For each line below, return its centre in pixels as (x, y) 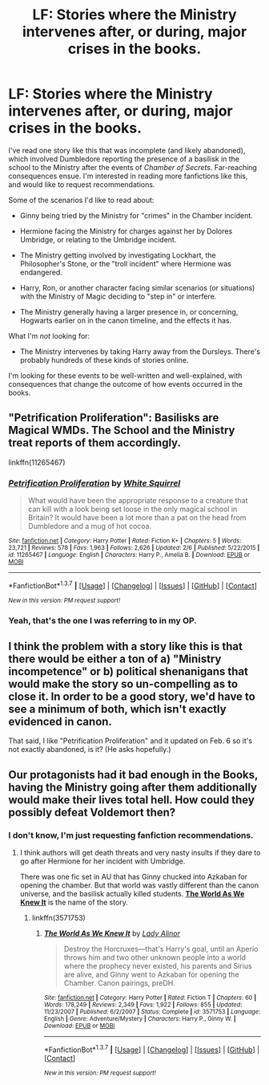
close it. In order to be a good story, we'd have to (132, 697)
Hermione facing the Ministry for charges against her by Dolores (126, 231)
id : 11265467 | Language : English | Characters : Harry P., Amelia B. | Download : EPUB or (129, 555)
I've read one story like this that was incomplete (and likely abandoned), (127, 150)
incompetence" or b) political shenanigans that (128, 672)
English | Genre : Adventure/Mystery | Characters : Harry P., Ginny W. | (140, 1019)
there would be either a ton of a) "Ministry (115, 659)
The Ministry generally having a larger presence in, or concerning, (129, 311)
